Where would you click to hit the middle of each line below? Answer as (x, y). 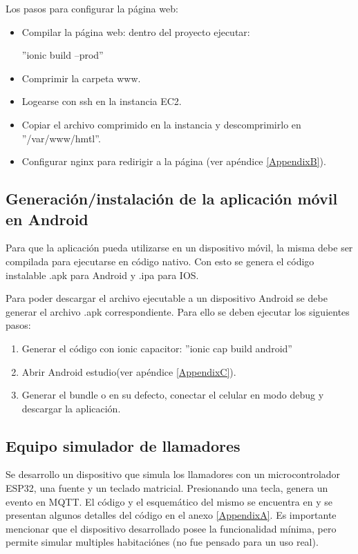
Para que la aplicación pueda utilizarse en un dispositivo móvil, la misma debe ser (179, 248)
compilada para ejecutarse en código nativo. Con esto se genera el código (160, 261)
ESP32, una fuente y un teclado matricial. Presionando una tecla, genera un (167, 488)
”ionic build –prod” (63, 55)
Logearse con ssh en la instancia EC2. (102, 101)
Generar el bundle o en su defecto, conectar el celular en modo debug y (173, 395)
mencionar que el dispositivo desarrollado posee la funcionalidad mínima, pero (171, 528)
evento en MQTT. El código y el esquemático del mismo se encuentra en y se (169, 501)
